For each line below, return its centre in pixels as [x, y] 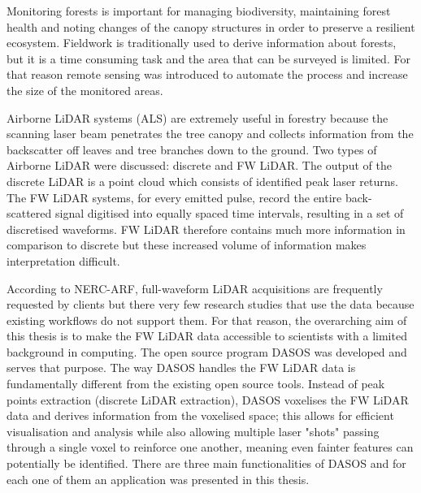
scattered [29, 213]
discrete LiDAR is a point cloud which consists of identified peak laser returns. [202, 181]
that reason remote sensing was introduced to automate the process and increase [207, 74]
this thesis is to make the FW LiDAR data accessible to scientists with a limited [207, 336]
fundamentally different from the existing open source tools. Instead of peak [196, 384]
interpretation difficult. [63, 260]
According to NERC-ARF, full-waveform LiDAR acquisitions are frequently [195, 288]
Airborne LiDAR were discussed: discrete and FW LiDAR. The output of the [199, 165]
